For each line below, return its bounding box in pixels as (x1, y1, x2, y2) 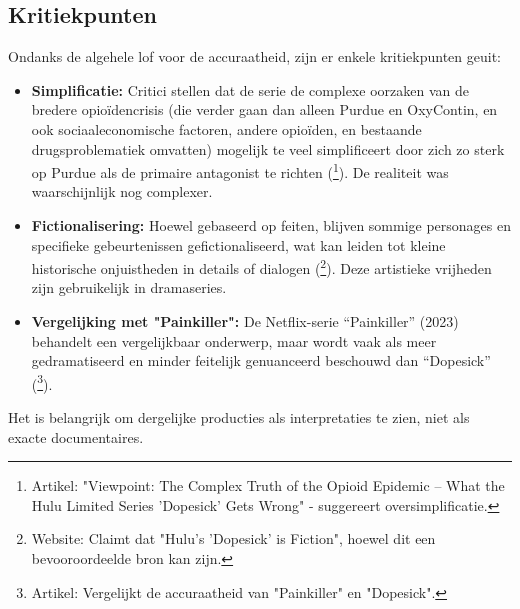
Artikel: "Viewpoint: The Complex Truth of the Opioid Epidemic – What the (31, 475, 505, 496)
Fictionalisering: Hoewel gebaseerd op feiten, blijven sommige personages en (31, 215, 512, 236)
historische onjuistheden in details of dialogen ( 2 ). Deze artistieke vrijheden (31, 255, 492, 278)
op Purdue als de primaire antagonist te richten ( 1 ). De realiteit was (31, 159, 449, 182)
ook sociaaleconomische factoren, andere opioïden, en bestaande (31, 118, 422, 139)
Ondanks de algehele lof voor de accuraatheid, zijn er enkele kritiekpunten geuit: (8, 46, 501, 67)
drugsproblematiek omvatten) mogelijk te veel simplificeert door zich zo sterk (31, 138, 505, 159)
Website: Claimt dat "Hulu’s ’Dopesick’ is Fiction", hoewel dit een (31, 528, 436, 549)
